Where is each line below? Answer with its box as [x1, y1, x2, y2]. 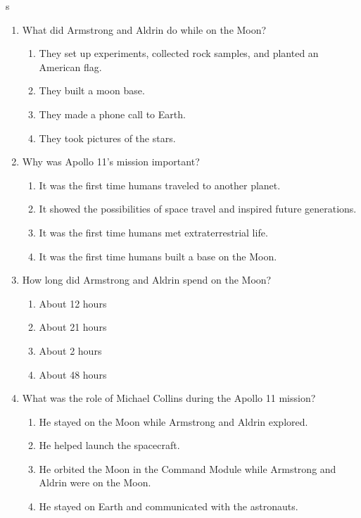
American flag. [39, 59, 102, 74]
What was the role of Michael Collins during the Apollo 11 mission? [22, 391, 316, 405]
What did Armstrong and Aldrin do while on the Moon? [22, 22, 267, 37]
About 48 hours [39, 367, 107, 381]
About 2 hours [39, 343, 102, 358]
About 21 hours [39, 320, 107, 334]
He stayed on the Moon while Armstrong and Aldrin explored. [39, 414, 308, 429]
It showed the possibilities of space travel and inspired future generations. [39, 201, 357, 216]
